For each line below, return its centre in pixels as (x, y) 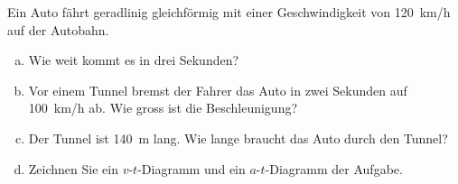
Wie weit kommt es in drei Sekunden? (134, 60)
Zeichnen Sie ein (73, 168)
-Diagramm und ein (192, 168)
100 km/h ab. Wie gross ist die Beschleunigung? (163, 108)
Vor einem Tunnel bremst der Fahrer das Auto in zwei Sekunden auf (218, 90)
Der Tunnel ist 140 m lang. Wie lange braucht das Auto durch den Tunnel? (238, 138)
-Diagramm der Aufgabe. (334, 168)
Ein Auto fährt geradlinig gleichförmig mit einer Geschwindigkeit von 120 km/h (229, 12)
